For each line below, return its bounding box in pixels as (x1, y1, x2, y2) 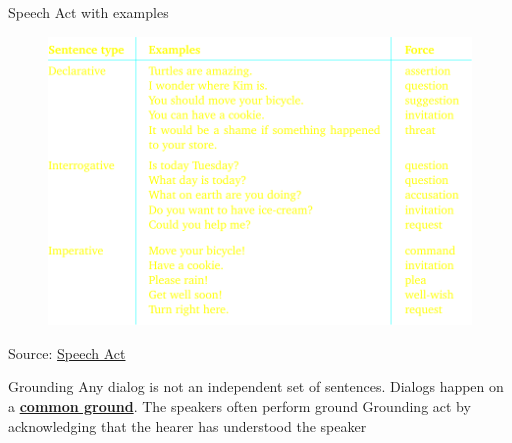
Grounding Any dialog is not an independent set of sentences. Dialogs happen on (8, 376, 504, 397)
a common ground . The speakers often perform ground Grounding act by (8, 395, 471, 416)
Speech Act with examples (8, 2, 169, 22)
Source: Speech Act (8, 342, 126, 363)
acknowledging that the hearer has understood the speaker (8, 415, 367, 436)
